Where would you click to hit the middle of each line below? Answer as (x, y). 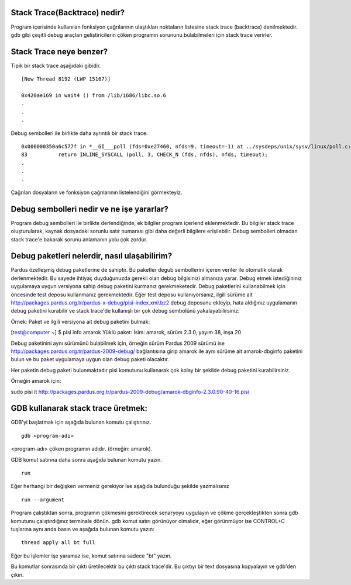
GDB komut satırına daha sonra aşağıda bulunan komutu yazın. (86, 459)
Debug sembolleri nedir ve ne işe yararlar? (90, 209)
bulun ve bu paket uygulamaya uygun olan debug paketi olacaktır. (90, 359)
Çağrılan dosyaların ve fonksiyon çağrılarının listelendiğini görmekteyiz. (97, 192)
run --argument (43, 499)
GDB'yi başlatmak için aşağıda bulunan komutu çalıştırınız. (81, 422)
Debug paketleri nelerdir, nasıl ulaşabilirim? (92, 256)
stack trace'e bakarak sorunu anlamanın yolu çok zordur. (79, 239)
